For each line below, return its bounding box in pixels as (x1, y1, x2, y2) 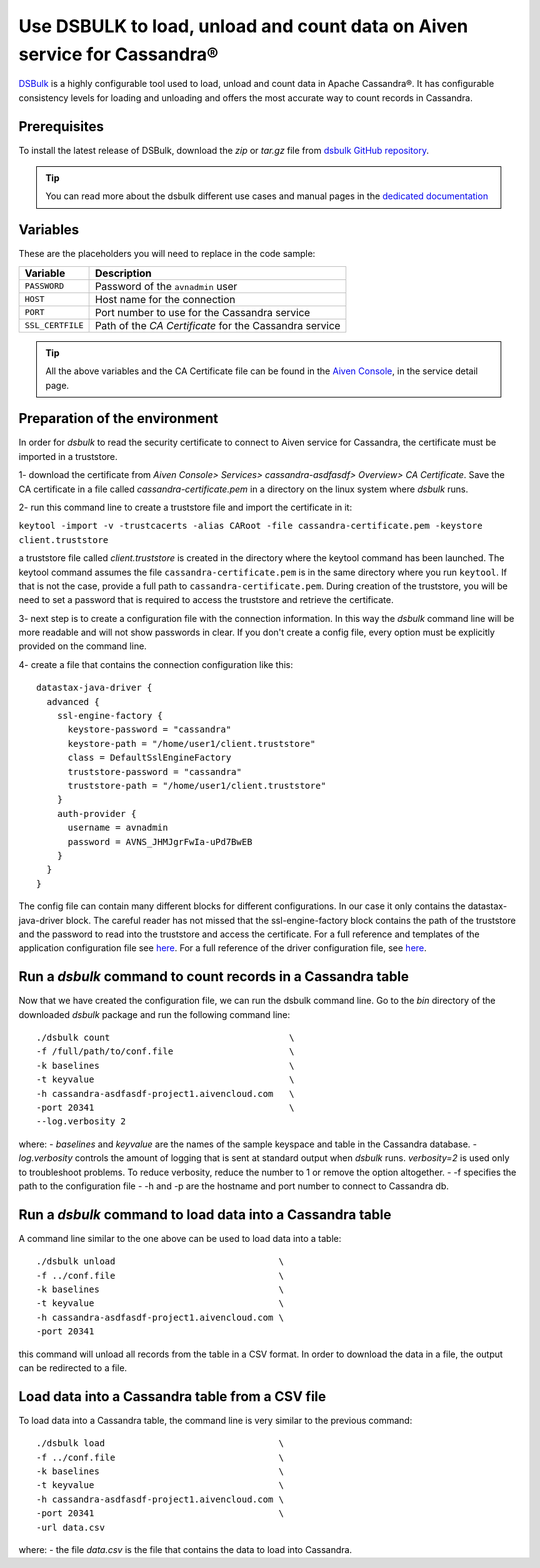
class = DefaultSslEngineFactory (67, 752, 232, 764)
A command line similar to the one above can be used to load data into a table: (18, 1232, 342, 1244)
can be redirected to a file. (18, 1361, 128, 1374)
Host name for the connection (95, 292, 236, 306)
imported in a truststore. (18, 450, 119, 462)
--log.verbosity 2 (36, 1116, 127, 1127)
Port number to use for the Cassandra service (95, 305, 311, 319)
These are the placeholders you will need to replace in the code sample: (18, 248, 316, 260)
